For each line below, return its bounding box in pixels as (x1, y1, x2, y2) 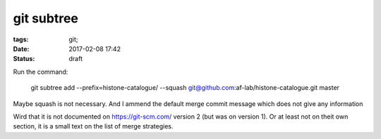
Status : (13, 55, 35, 63)
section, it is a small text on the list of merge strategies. (13, 122, 174, 131)
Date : (13, 44, 30, 53)
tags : (13, 35, 29, 44)
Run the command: (13, 67, 68, 76)
